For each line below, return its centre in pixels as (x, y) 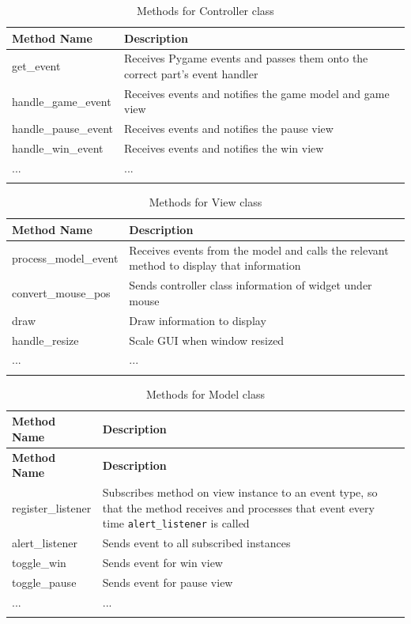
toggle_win (39, 563)
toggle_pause (44, 582)
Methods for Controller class (205, 10)
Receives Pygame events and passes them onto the (246, 58)
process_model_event (65, 257)
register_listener (52, 507)
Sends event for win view (162, 563)
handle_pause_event (63, 129)
